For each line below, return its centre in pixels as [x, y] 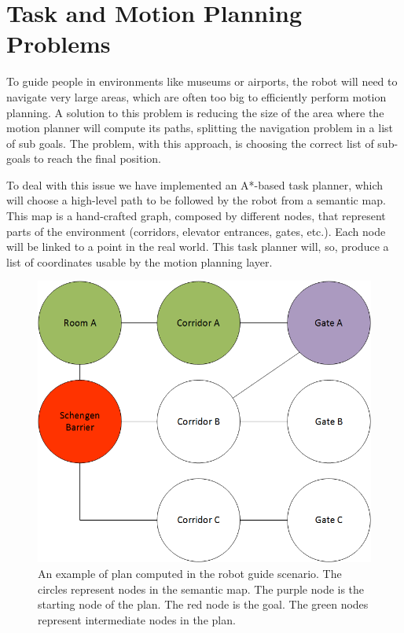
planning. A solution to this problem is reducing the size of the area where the [195, 112]
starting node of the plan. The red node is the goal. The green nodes [203, 604]
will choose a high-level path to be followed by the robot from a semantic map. [196, 200]
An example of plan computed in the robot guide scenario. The [190, 573]
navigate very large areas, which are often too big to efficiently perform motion [196, 96]
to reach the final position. [97, 158]
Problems [59, 44]
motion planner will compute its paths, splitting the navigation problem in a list [200, 128]
